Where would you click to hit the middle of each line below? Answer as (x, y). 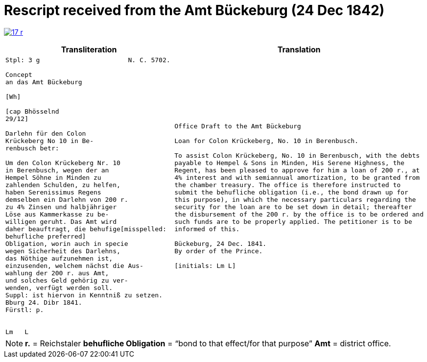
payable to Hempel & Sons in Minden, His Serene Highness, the (289, 163)
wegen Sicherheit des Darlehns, (63, 251)
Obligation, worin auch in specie (67, 243)
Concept (19, 74)
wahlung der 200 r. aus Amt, (57, 273)
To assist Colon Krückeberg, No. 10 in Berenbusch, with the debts (297, 155)
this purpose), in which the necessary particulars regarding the (295, 199)
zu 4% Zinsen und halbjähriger (61, 207)
